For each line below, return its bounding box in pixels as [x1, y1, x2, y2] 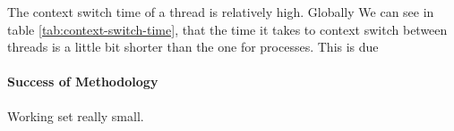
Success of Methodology [7, 72, 158, 91]
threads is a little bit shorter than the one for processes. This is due [7, 37, 379, 56]
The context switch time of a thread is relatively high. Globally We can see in [7, 3, 434, 20]
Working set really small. [7, 106, 144, 125]
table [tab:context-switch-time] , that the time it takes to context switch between [7, 20, 448, 38]
